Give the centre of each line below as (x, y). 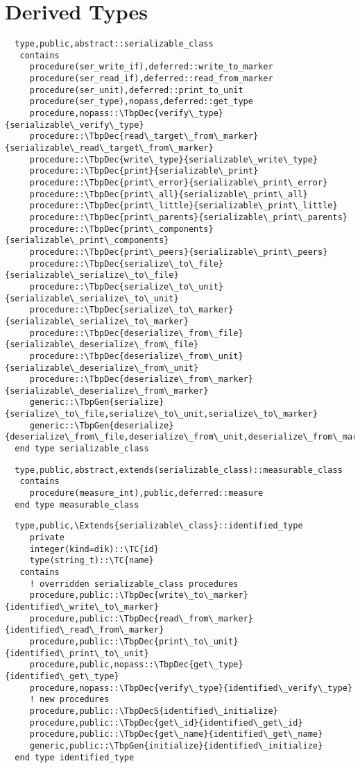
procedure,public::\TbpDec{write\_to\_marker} (139, 595)
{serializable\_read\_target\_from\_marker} (109, 148)
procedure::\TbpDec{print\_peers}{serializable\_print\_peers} (179, 252)
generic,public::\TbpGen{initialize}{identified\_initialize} (176, 745)
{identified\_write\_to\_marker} (82, 607)
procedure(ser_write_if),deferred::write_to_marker (151, 67)
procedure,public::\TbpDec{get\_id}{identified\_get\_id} (166, 723)
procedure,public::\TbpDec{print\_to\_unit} (134, 641)
